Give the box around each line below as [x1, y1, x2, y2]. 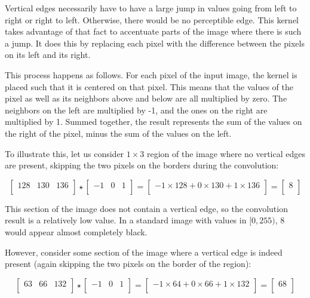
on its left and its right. [5, 48, 91, 61]
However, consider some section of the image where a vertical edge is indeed [5, 245, 283, 258]
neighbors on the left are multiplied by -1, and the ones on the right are [5, 103, 268, 116]
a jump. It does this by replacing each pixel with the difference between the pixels [5, 36, 305, 49]
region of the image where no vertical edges [147, 147, 305, 159]
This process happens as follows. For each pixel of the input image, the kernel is [5, 68, 297, 81]
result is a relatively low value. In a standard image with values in [5, 214, 247, 226]
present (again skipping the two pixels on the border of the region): [5, 257, 251, 270]
